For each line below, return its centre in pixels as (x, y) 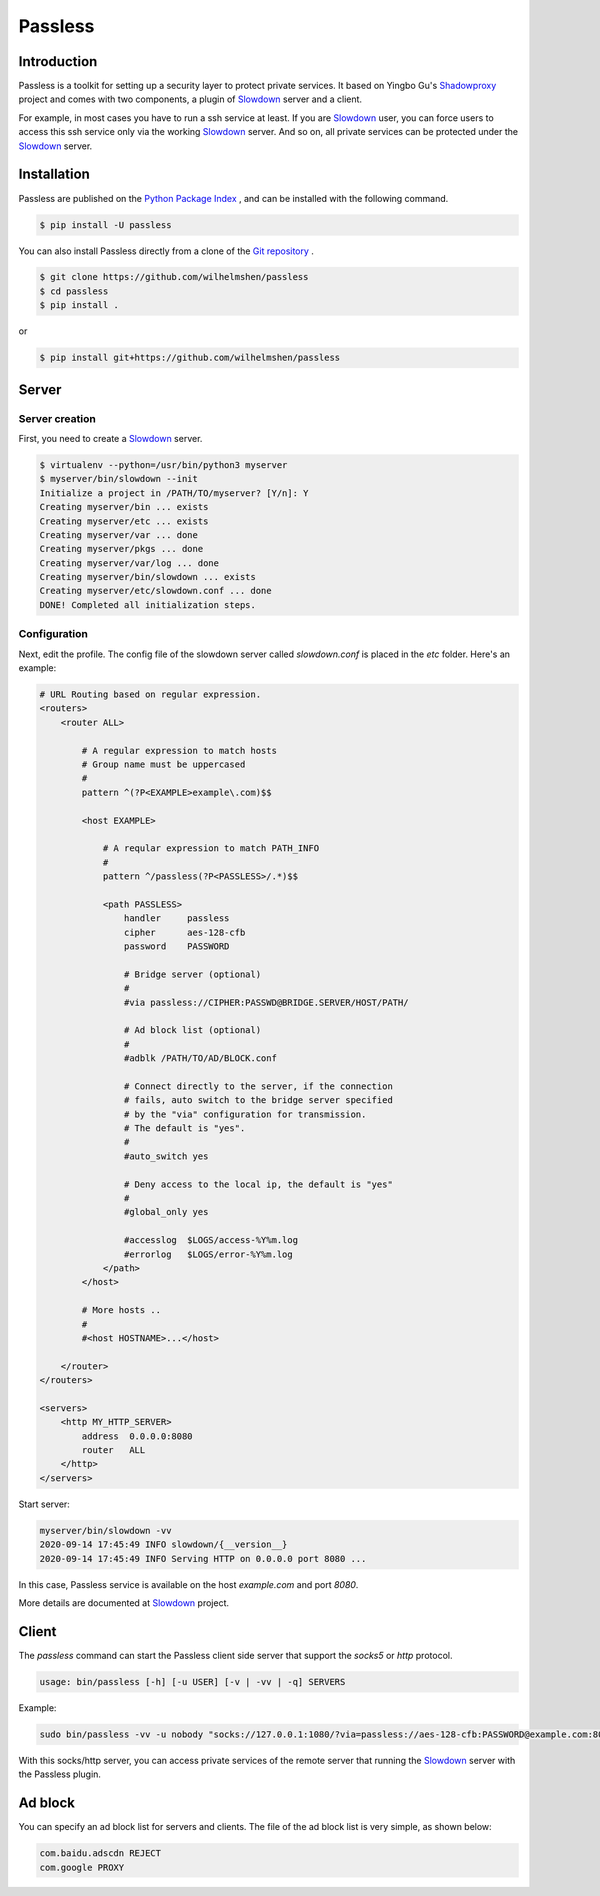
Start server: (44, 1504)
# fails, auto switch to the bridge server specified (258, 1100)
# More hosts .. (121, 1310)
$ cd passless (74, 291)
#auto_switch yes (166, 1156)
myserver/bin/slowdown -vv (105, 1530)
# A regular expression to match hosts (179, 750)
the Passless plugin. (60, 1774)
